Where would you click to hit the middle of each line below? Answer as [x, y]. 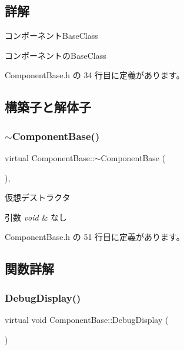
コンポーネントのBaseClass [56, 55]
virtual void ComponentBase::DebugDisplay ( [87, 319]
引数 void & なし [36, 217]
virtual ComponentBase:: [50, 157]
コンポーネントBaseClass [51, 36]
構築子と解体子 [48, 107]
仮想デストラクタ [38, 197]
